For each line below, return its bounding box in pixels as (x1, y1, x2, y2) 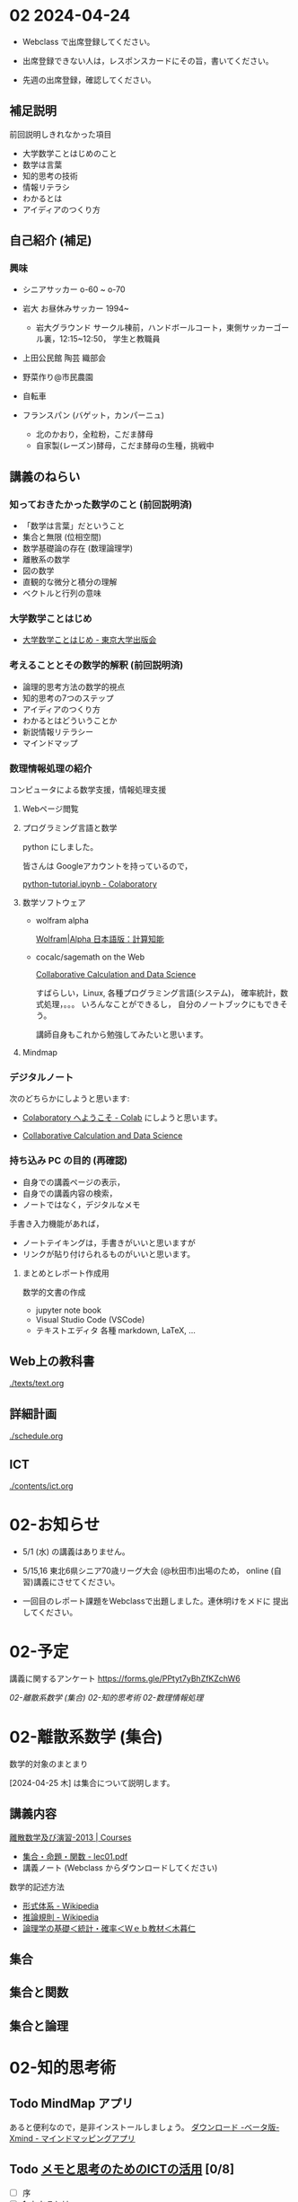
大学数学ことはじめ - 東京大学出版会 (22, 634, 157, 645)
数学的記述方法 (9, 1881, 65, 1892)
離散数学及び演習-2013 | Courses (9, 1832, 132, 1843)
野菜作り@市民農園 (22, 372, 94, 383)
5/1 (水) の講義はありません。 (22, 1546, 130, 1557)
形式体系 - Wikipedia (22, 1900, 99, 1911)
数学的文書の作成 (22, 1287, 86, 1297)
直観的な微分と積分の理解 (22, 577, 118, 588)
